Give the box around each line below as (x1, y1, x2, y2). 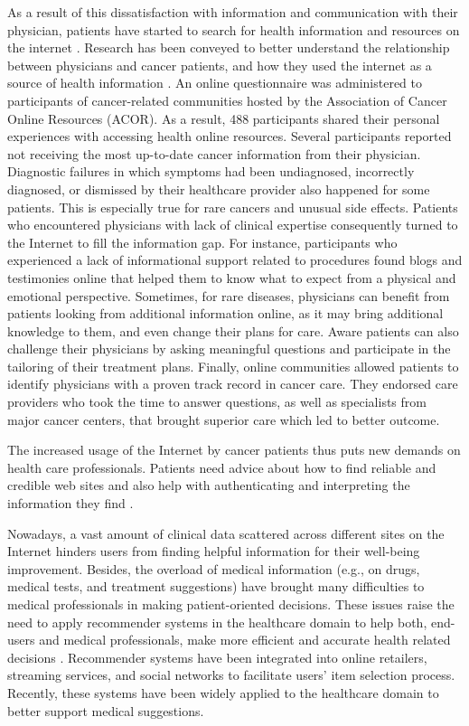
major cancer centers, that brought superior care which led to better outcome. (7, 410, 440, 429)
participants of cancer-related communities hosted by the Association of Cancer (7, 90, 447, 109)
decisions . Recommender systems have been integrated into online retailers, (7, 647, 427, 666)
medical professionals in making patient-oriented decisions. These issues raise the (7, 595, 455, 613)
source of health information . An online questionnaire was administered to (7, 73, 422, 92)
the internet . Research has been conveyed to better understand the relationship (7, 38, 450, 57)
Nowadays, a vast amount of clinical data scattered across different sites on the (7, 523, 445, 542)
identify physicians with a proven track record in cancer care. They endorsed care (7, 374, 458, 393)
